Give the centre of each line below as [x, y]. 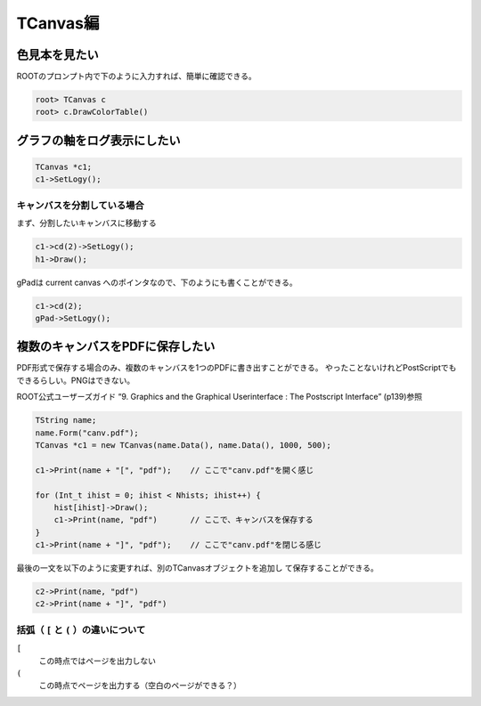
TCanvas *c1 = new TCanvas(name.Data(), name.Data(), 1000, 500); [183, 445]
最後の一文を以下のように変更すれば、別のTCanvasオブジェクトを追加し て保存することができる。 [197, 568]
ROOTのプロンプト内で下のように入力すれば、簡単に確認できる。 [137, 77]
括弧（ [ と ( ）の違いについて [81, 629]
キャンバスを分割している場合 [80, 205]
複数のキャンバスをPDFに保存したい [116, 347]
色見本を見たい [57, 55]
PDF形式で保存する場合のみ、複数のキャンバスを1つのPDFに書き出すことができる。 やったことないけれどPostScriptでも [236, 368]
